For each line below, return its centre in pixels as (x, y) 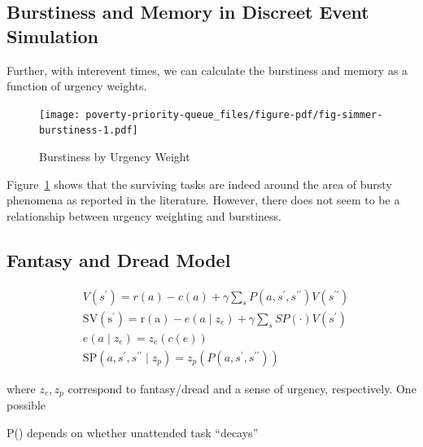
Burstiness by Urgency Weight (115, 157)
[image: (60, 114)
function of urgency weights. (77, 86)
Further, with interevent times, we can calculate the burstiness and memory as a (207, 70)
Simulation (53, 35)
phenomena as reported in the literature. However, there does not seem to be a (203, 200)
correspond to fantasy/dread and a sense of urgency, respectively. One (242, 388)
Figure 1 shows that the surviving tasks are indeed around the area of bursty (199, 184)
